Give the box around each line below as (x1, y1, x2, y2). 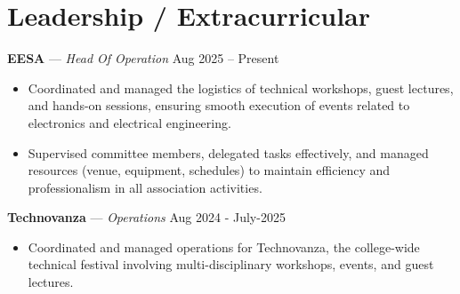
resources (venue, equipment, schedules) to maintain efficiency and (28, 161, 391, 179)
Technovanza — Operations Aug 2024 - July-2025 (7, 208, 286, 226)
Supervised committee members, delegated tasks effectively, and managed (28, 143, 429, 162)
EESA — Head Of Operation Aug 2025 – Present (7, 49, 279, 68)
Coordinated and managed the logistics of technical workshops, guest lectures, (28, 78, 454, 97)
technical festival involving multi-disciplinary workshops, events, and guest (28, 255, 434, 274)
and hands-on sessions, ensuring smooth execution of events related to (28, 96, 410, 115)
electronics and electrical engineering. (28, 113, 231, 131)
